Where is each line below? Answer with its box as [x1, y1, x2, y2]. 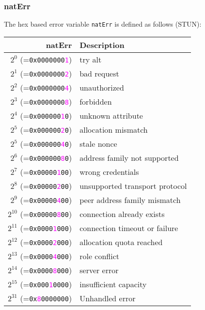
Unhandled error [79, 292, 136, 304]
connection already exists [79, 208, 165, 219]
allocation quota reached [79, 236, 163, 248]
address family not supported [79, 152, 179, 163]
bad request [79, 67, 119, 79]
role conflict [79, 250, 120, 262]
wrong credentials [79, 166, 139, 177]
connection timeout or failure [79, 222, 178, 233]
